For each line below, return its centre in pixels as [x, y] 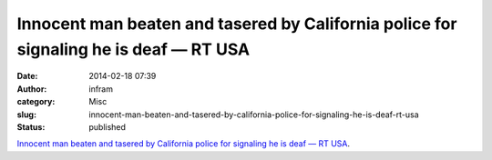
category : [36, 102]
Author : [32, 89]
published [108, 126]
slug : [26, 115]
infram [101, 89]
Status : [31, 126]
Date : [27, 76]
